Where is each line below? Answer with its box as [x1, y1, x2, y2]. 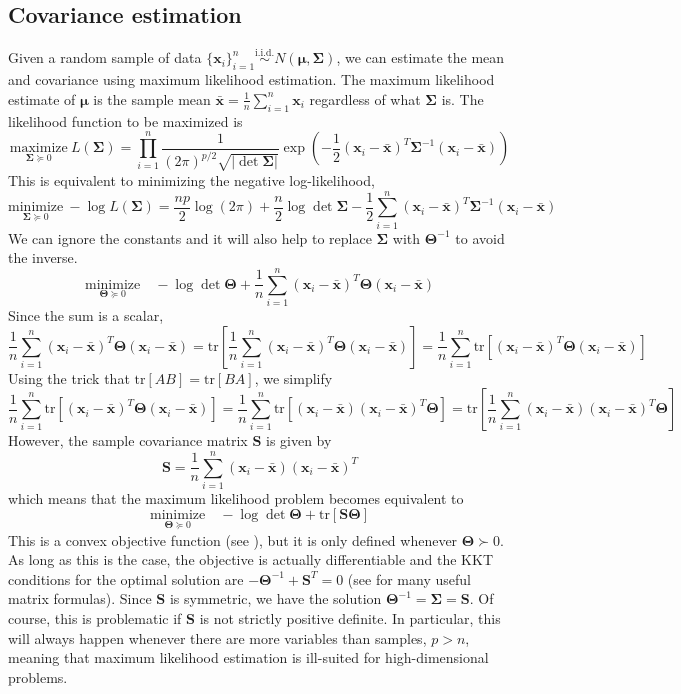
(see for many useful [347, 568, 471, 589]
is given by [265, 430, 332, 451]
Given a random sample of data [8, 47, 202, 68]
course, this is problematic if [8, 608, 182, 629]
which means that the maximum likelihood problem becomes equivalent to [8, 487, 464, 508]
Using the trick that [8, 367, 130, 388]
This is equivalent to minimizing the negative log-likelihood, [8, 169, 375, 190]
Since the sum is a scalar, [8, 304, 164, 325]
